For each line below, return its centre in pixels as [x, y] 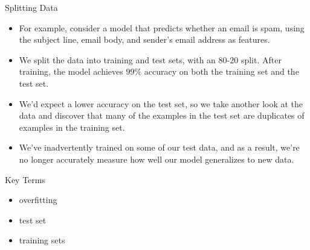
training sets [42, 240]
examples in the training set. [72, 127]
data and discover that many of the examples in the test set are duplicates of [162, 115]
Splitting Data [31, 7]
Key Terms [25, 179]
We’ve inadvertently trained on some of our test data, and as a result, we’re [159, 147]
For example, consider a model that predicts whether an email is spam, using [162, 27]
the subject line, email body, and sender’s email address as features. [144, 39]
